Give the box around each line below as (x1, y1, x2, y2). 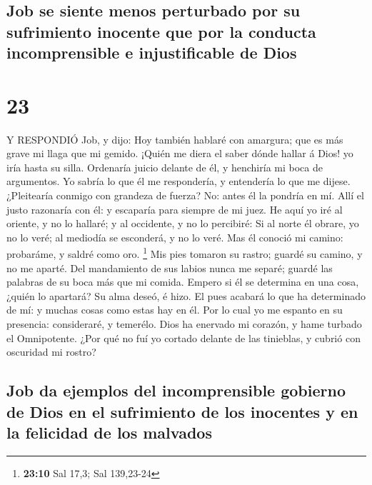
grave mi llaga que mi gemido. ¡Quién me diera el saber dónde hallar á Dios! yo (6, 146, 353, 161)
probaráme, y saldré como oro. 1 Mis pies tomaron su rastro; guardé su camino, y (6, 244, 363, 261)
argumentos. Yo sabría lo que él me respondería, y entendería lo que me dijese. (6, 174, 351, 189)
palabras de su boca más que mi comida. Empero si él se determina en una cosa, (6, 274, 359, 289)
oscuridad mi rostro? (6, 344, 96, 359)
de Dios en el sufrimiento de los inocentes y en (6, 400, 358, 422)
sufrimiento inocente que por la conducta (6, 20, 316, 42)
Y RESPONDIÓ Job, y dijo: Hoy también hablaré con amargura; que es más (6, 131, 343, 146)
